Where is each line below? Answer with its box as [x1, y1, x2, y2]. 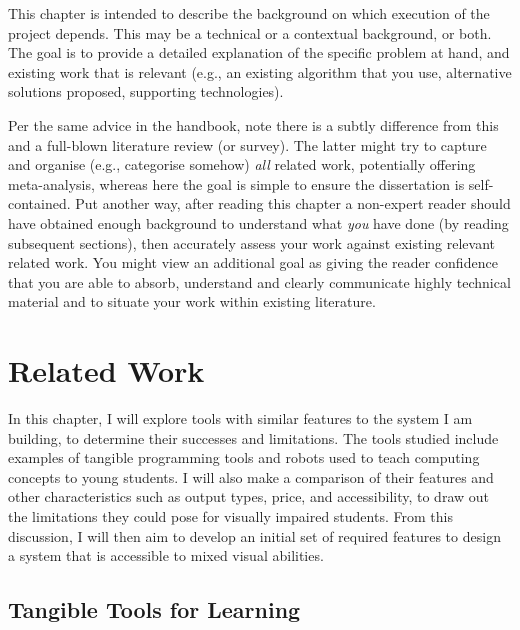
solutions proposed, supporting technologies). [8, 81, 284, 102]
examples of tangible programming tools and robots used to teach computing [8, 447, 480, 468]
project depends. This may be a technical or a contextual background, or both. [8, 22, 492, 43]
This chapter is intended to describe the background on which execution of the [8, 3, 490, 23]
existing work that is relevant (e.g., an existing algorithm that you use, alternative [8, 61, 512, 82]
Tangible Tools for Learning [8, 594, 301, 625]
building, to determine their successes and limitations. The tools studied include [8, 427, 499, 448]
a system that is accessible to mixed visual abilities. [8, 545, 324, 566]
